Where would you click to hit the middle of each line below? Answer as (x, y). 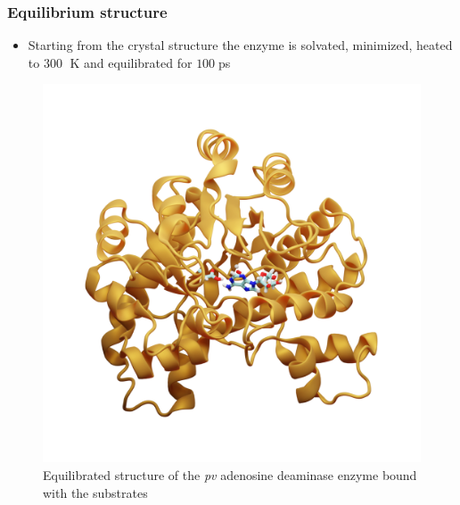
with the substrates (95, 492)
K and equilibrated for (131, 62)
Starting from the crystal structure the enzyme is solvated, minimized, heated (240, 45)
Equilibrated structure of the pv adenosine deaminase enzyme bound (230, 475)
